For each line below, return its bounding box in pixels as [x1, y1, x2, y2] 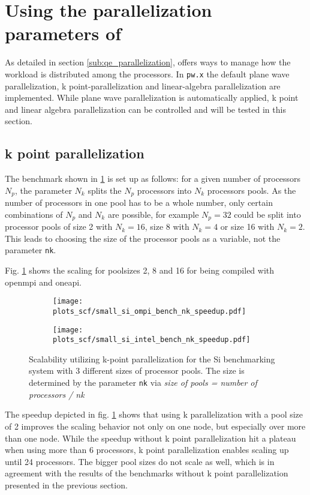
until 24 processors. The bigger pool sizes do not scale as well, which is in [5, 455, 275, 467]
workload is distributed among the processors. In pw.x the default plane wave [5, 67, 290, 80]
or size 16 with [220, 220, 275, 233]
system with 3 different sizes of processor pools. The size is [29, 364, 245, 377]
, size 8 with [145, 220, 189, 233]
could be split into [234, 208, 301, 220]
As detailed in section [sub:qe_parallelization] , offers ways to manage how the [5, 56, 291, 68]
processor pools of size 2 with [5, 220, 113, 233]
